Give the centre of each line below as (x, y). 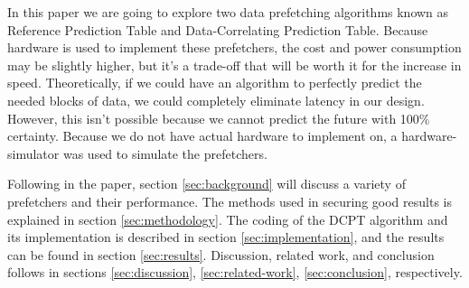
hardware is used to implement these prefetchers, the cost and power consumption (234, 47)
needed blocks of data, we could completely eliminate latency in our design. (216, 100)
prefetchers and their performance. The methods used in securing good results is (230, 201)
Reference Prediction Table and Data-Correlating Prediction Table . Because (218, 29)
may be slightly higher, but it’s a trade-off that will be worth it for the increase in (234, 65)
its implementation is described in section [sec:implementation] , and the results (226, 237)
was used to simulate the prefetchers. (165, 153)
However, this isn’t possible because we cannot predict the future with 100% (219, 118)
